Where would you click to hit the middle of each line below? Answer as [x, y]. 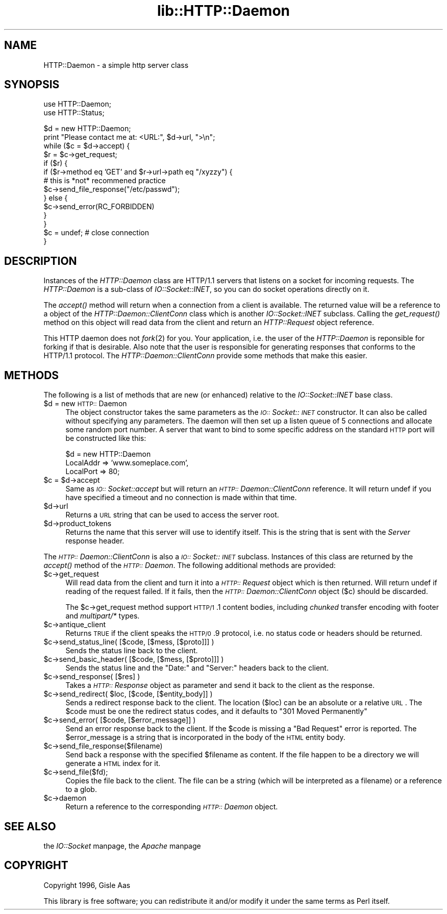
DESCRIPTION [41, 261]
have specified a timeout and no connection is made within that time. [181, 498]
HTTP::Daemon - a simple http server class [116, 65]
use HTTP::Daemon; [77, 104]
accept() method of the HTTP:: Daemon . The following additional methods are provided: [190, 565]
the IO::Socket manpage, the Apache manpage [122, 846]
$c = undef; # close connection [96, 233]
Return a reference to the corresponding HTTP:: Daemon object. [172, 807]
